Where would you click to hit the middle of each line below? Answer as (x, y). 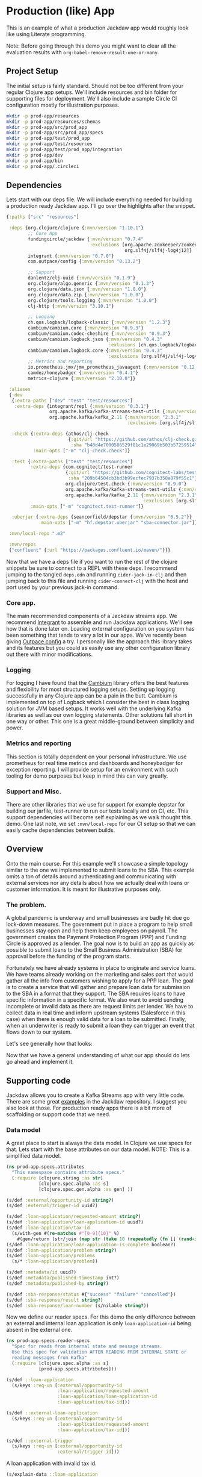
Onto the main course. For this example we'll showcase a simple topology (97, 863)
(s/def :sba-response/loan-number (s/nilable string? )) (78, 1305)
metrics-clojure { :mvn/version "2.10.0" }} (82, 379)
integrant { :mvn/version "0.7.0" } (71, 256)
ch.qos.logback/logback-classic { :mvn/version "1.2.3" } (99, 323)
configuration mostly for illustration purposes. (63, 105)
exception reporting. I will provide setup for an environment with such (92, 769)
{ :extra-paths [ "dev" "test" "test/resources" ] (72, 401)
